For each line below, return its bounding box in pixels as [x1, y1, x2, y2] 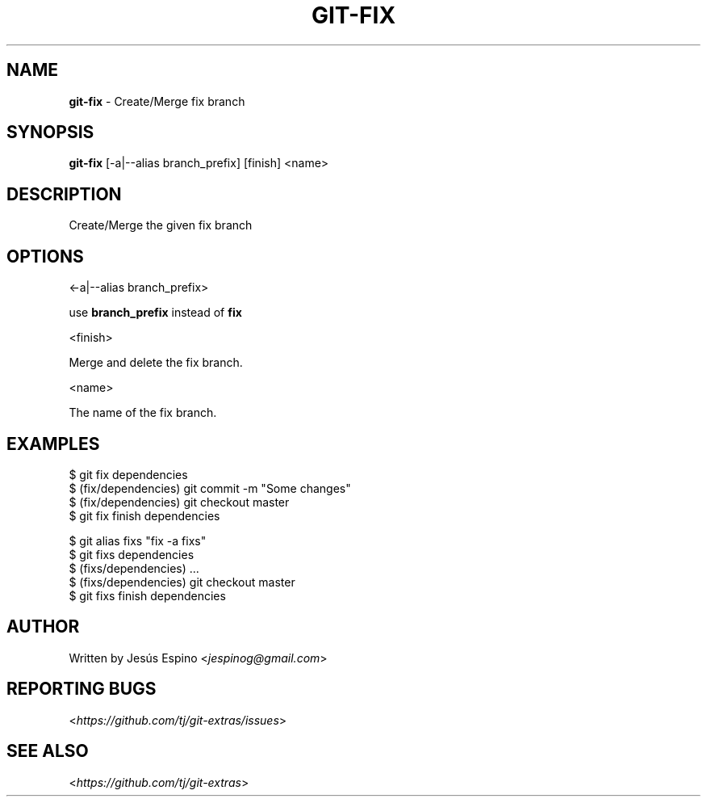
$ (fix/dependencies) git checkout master [69, 494, 290, 509]
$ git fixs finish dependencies [69, 588, 226, 603]
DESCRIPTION [6, 183, 122, 204]
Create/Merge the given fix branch [69, 218, 253, 233]
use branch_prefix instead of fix [69, 305, 242, 320]
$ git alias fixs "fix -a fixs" [69, 533, 207, 548]
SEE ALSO [6, 741, 89, 762]
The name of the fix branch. [69, 406, 217, 420]
